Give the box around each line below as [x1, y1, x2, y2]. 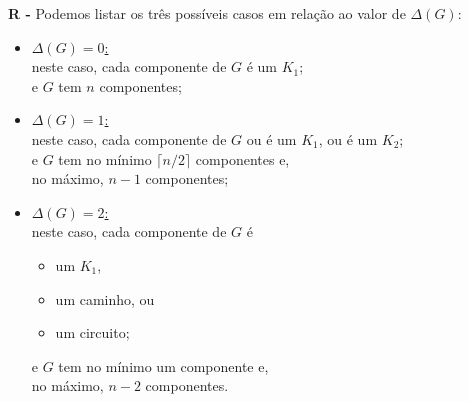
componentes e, [195, 148, 290, 169]
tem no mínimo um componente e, [58, 355, 269, 376]
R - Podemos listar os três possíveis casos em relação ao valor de [8, 3, 406, 23]
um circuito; [55, 322, 130, 343]
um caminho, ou [55, 288, 155, 309]
